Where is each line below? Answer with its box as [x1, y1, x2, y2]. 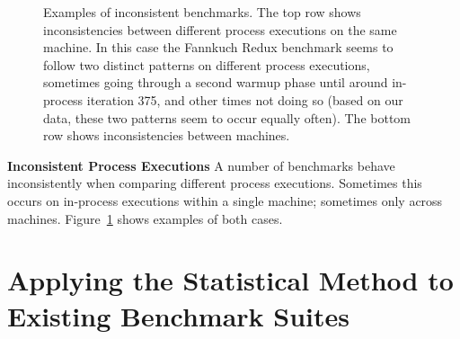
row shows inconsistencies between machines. [43, 126, 290, 145]
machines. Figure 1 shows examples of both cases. [7, 209, 283, 227]
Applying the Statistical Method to [7, 262, 454, 299]
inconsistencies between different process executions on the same [43, 20, 397, 39]
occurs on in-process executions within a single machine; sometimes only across [7, 191, 443, 210]
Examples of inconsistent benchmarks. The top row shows [43, 3, 361, 21]
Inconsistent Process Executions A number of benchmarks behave [7, 156, 395, 174]
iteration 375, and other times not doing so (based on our [86, 90, 403, 109]
